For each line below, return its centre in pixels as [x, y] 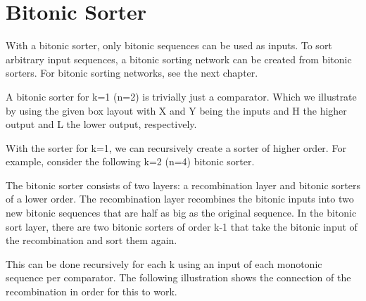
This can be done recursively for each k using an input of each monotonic [164, 263]
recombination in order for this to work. [91, 292]
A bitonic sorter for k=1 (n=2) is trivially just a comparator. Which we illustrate [181, 96]
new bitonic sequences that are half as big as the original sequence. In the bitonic [181, 213]
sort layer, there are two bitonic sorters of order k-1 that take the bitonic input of [182, 226]
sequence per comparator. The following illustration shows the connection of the [178, 277]
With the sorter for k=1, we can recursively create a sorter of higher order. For [176, 147]
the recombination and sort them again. [91, 240]
